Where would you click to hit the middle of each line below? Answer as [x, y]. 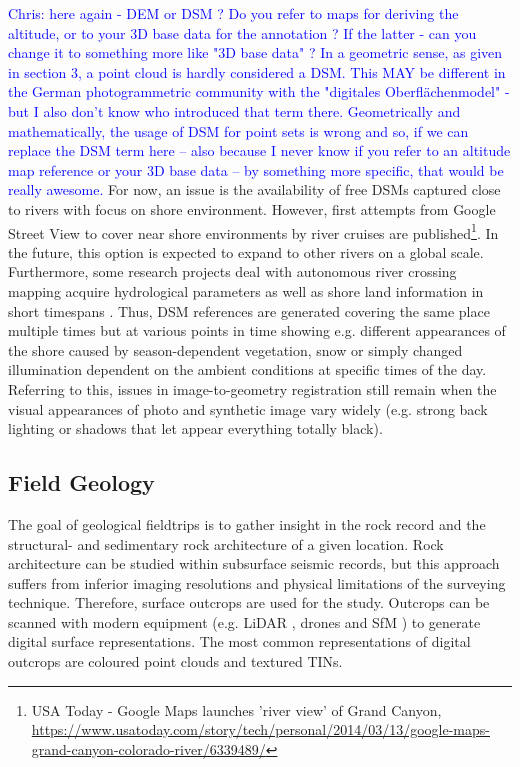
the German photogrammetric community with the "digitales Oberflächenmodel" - [259, 91]
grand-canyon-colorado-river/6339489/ [148, 748]
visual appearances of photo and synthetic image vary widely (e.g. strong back [248, 408]
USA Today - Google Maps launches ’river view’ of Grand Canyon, [236, 709]
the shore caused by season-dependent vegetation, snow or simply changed [235, 349]
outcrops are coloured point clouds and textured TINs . [175, 661]
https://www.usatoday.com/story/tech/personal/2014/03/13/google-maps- [260, 729]
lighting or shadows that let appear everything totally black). [195, 428]
